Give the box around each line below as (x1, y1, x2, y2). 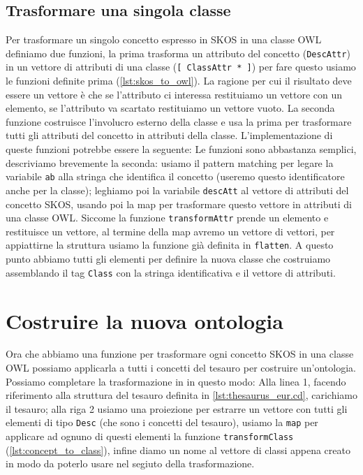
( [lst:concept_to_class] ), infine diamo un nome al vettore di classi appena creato (6, 442, 350, 457)
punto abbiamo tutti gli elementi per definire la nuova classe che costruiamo (6, 251, 331, 266)
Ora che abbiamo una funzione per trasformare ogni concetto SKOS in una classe (6, 346, 354, 361)
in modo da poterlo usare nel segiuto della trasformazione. (6, 456, 255, 471)
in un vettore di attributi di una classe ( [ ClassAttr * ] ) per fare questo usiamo (6, 59, 356, 74)
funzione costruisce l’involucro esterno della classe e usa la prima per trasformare (6, 114, 352, 129)
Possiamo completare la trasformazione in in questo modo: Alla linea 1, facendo (6, 374, 346, 388)
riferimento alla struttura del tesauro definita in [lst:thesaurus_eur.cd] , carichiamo (6, 388, 357, 402)
